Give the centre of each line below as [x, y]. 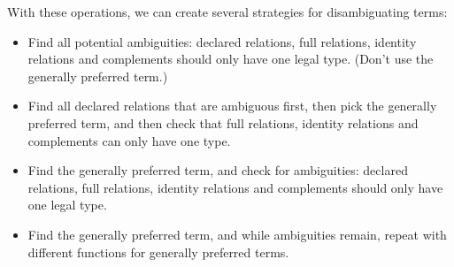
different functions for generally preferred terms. [158, 252]
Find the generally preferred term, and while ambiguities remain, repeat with [237, 234]
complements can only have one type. [129, 140]
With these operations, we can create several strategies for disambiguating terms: [227, 11]
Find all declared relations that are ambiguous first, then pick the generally [232, 106]
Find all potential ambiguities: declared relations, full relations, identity [222, 41]
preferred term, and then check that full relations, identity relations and [223, 122]
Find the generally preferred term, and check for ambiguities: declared [218, 170]
